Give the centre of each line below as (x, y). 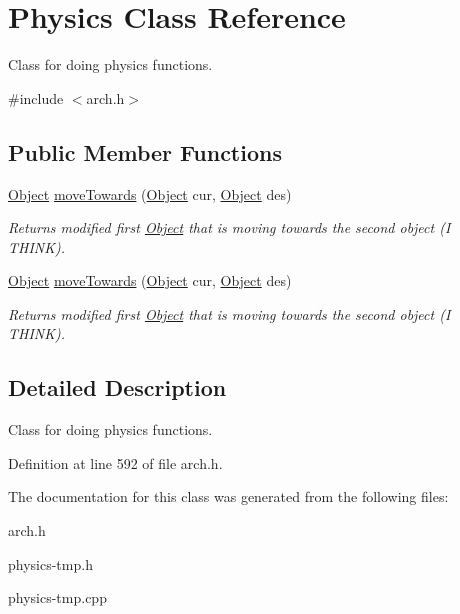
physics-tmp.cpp (57, 597)
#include (36, 97)
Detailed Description (117, 387)
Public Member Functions (145, 151)
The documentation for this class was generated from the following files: (228, 496)
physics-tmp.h (50, 563)
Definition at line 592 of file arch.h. (115, 462)
